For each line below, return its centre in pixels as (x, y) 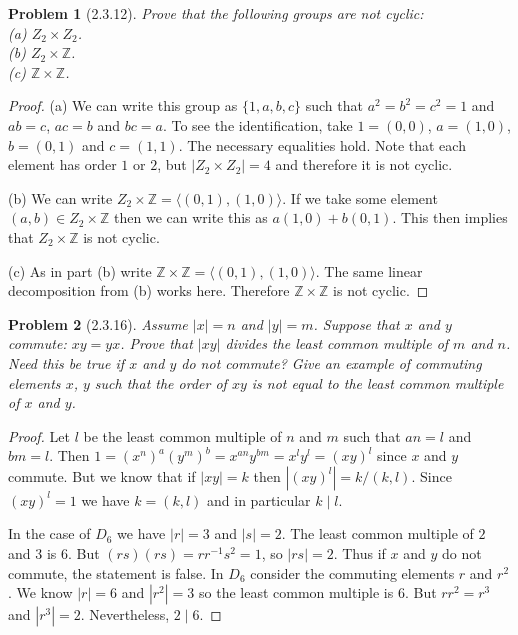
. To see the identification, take (257, 124)
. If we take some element (360, 197)
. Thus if (359, 553)
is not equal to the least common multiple (377, 382)
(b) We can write (60, 197)
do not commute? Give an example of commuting (331, 362)
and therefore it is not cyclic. (364, 164)
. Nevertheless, (125, 614)
